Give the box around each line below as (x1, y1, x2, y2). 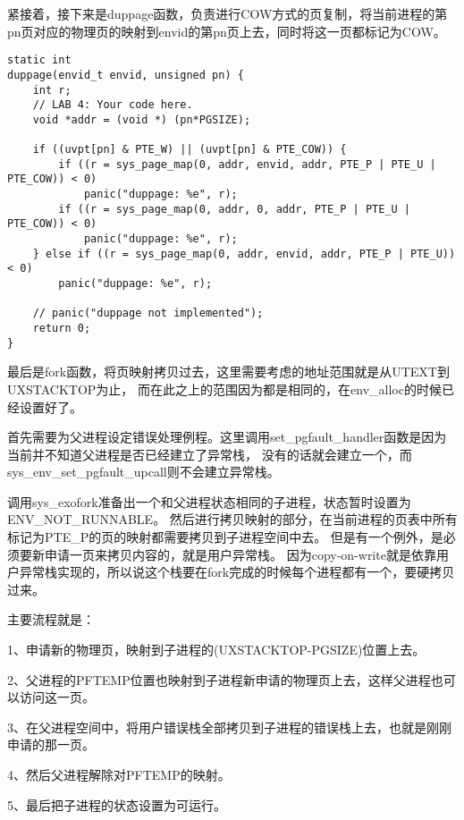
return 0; (32, 322, 91, 334)
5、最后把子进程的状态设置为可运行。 (7, 795, 226, 814)
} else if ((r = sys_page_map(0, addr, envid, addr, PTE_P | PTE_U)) (32, 247, 456, 260)
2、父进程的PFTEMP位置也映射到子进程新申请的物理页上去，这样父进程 (7, 670, 431, 689)
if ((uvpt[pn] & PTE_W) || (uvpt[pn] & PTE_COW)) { (32, 143, 347, 156)
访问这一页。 (19, 688, 95, 706)
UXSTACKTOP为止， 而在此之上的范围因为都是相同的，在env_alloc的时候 (7, 379, 442, 398)
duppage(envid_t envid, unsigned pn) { (7, 68, 244, 81)
